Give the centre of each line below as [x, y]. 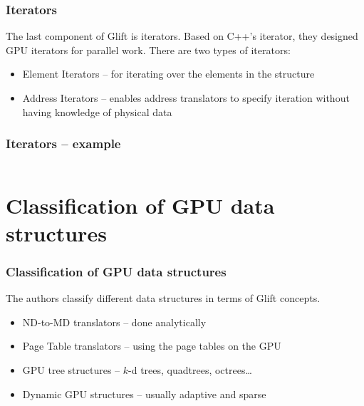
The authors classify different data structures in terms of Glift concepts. [163, 298]
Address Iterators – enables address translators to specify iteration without [186, 98]
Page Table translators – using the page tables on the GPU [152, 346]
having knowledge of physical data [97, 111]
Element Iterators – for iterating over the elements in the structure [168, 74]
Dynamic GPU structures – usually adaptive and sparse [144, 394]
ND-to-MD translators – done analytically [114, 322]
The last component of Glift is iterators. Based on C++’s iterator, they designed [182, 36]
